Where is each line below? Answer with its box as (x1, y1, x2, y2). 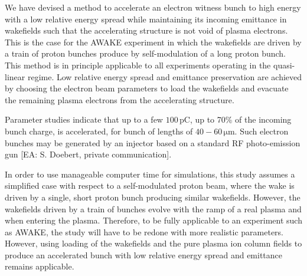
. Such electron (234, 124, 289, 137)
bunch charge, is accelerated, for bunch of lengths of (5, 124, 193, 137)
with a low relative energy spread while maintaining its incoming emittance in (5, 12, 287, 25)
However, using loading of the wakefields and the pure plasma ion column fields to (5, 237, 302, 249)
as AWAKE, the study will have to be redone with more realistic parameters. (5, 225, 284, 238)
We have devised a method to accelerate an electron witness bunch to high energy (5, 1, 301, 13)
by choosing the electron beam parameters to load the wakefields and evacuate (5, 82, 289, 94)
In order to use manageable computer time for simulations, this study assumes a (5, 167, 295, 180)
